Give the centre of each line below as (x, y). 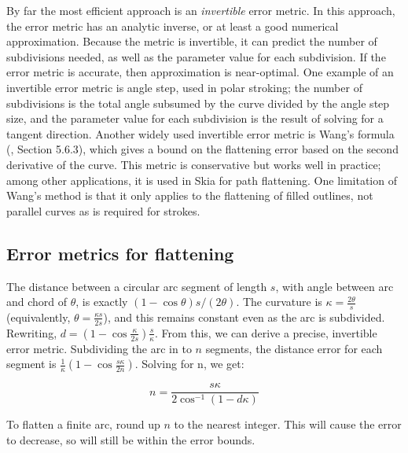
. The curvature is (279, 302)
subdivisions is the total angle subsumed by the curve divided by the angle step (198, 103)
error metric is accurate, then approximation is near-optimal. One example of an (200, 72)
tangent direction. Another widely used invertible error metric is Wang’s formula (200, 133)
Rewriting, (32, 332)
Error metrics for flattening (120, 253)
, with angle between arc (334, 286)
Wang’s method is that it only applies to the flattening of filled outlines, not (190, 195)
